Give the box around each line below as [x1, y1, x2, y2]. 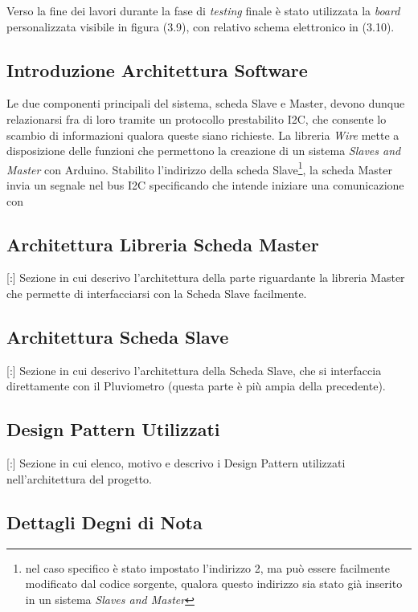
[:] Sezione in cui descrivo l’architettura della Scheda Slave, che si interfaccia [6, 361, 382, 378]
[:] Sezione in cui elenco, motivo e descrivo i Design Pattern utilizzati [6, 455, 346, 471]
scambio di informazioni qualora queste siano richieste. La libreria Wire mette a [6, 126, 400, 143]
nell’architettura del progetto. [6, 470, 152, 487]
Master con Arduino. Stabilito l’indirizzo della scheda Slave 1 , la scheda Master [6, 158, 392, 177]
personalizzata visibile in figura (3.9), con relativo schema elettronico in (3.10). [6, 18, 395, 35]
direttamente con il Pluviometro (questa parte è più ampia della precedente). [6, 377, 386, 394]
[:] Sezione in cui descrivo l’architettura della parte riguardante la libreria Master [6, 269, 405, 286]
